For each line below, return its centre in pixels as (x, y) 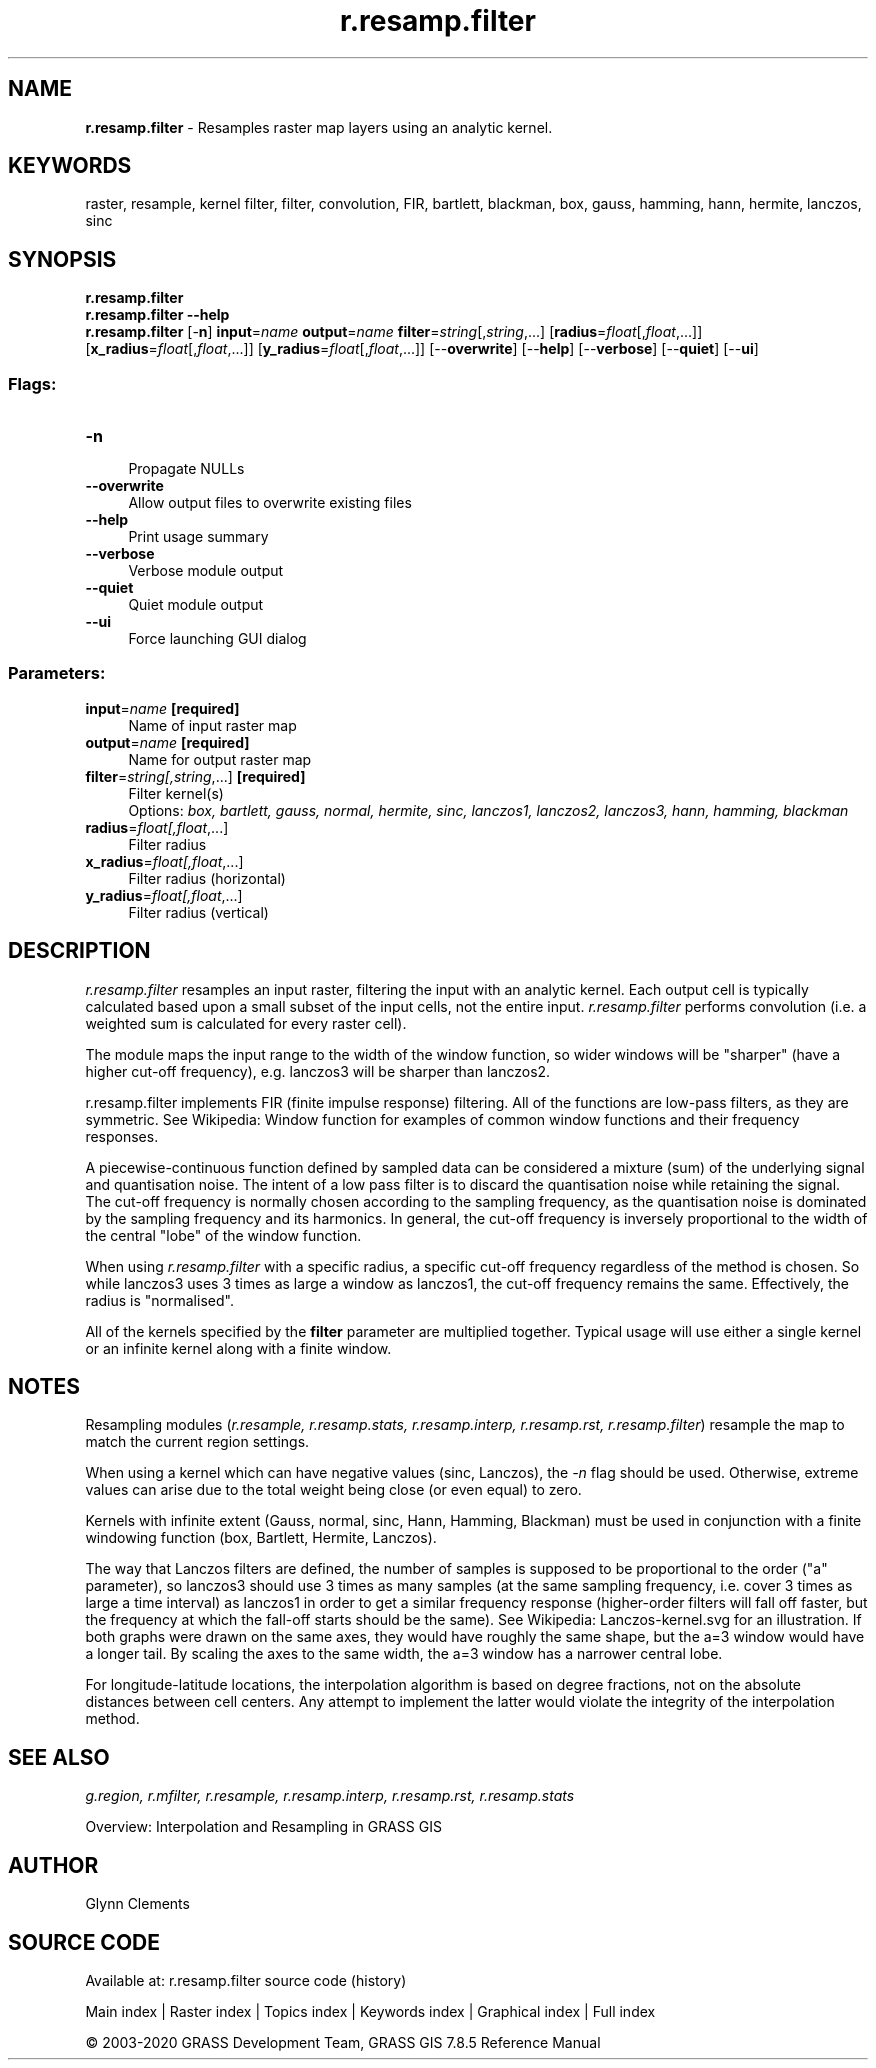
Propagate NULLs (186, 469)
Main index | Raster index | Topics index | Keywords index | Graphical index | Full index (370, 2011)
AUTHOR (53, 1865)
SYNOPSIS (62, 259)
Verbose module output (206, 571)
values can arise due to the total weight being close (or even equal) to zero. (333, 1490)
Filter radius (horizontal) (207, 878)
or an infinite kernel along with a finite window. (238, 1348)
